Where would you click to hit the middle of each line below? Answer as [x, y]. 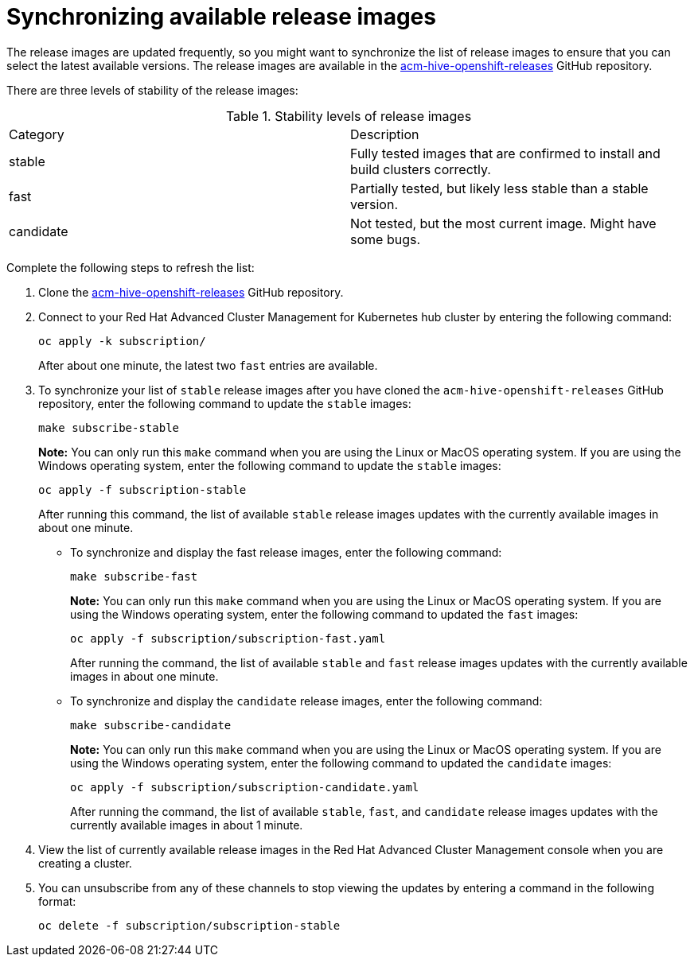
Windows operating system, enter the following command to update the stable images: [270, 465]
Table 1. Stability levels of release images [349, 116]
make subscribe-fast [134, 576]
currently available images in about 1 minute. [187, 825]
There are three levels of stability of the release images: [152, 90]
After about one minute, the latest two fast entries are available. [208, 365]
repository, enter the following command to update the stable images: [225, 403]
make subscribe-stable [109, 427]
